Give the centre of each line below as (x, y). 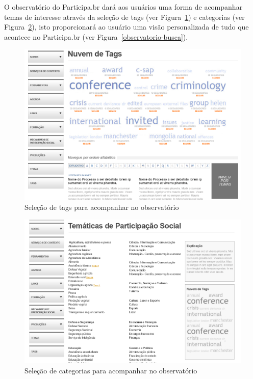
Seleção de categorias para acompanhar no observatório (111, 371)
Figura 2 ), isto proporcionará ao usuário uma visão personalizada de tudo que (127, 27)
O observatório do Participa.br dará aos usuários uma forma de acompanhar (123, 7)
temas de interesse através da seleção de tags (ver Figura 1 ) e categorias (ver (124, 17)
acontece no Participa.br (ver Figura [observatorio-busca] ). (96, 36)
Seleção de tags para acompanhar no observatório (102, 207)
